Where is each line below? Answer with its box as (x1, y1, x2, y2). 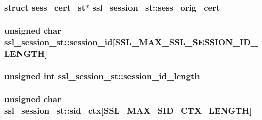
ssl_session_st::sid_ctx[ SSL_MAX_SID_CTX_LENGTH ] (4, 104, 252, 117)
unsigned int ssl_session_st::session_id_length (4, 70, 200, 82)
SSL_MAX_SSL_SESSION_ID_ (115, 35, 258, 48)
